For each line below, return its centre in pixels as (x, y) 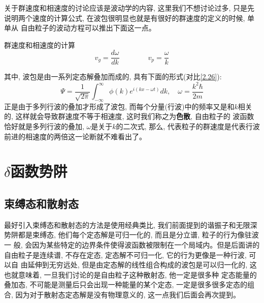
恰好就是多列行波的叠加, (44, 126)
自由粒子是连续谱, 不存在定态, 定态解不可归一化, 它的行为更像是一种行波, (125, 254)
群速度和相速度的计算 (40, 44)
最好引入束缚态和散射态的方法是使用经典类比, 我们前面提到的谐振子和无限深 (131, 224)
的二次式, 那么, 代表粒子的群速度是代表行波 (188, 126)
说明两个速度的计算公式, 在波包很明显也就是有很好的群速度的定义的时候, (125, 18)
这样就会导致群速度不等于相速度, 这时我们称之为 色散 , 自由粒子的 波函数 (135, 116)
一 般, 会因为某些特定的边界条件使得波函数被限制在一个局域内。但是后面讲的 (132, 244)
